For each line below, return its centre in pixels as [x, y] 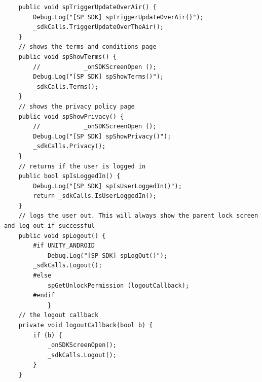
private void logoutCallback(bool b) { [86, 325]
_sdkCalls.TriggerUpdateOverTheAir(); [98, 27]
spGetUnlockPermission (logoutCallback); [118, 285]
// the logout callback [59, 315]
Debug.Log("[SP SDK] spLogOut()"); [107, 255]
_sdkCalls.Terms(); [66, 86]
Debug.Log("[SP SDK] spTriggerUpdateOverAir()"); [118, 17]
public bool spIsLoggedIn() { [69, 176]
